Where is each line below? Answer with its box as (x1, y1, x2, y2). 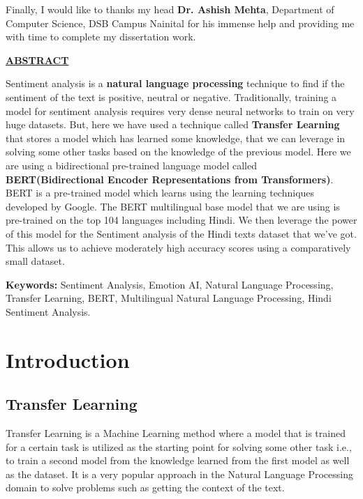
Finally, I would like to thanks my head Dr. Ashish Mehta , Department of (6, 2, 334, 16)
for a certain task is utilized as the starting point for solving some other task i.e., (6, 439, 352, 454)
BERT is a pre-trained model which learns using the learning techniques (6, 185, 315, 200)
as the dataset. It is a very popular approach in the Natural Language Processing (6, 466, 353, 481)
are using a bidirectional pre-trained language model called (6, 158, 257, 172)
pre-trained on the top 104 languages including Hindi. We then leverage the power (6, 213, 357, 227)
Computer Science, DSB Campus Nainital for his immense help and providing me (6, 15, 355, 30)
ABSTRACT (6, 52, 69, 67)
